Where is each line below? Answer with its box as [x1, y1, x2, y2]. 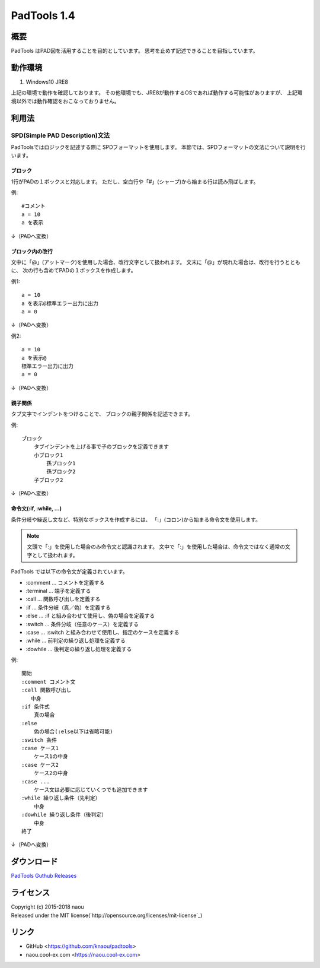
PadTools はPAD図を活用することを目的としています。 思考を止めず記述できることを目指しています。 [11, 47, 258, 55]
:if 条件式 [21, 703, 50, 710]
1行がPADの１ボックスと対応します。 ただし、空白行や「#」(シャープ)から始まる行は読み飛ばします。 [11, 178, 259, 185]
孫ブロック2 [46, 468, 76, 475]
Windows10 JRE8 [25, 78, 68, 85]
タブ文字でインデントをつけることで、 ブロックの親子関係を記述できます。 [11, 410, 194, 418]
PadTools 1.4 [11, 9, 75, 22]
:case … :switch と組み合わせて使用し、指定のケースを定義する [25, 629, 180, 636]
